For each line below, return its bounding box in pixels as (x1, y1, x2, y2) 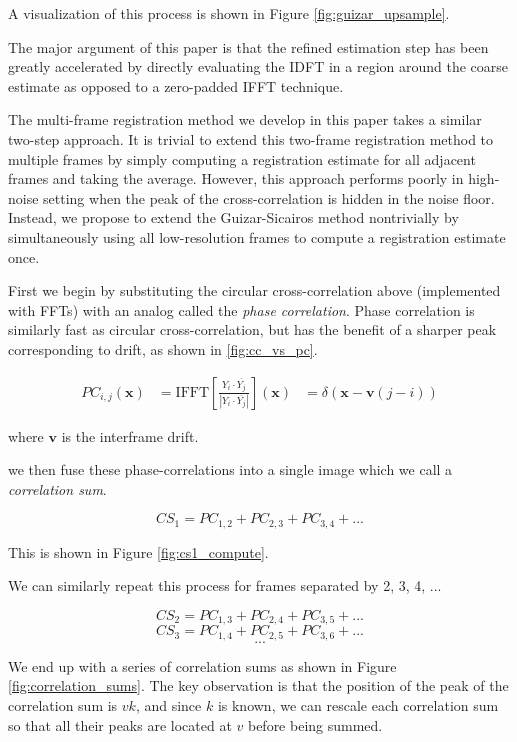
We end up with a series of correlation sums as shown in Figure (8, 655, 397, 676)
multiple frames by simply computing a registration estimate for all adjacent (8, 148, 476, 169)
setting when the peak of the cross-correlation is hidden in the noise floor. (43, 187, 495, 208)
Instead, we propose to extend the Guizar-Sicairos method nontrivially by (8, 207, 459, 228)
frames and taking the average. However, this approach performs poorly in (8, 168, 464, 189)
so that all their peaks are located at (8, 714, 232, 735)
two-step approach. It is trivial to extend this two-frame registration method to (8, 128, 494, 149)
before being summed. (247, 714, 383, 735)
